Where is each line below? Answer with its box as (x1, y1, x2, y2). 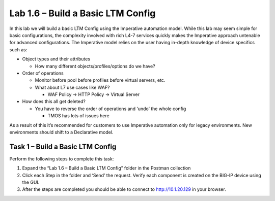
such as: (9, 46, 28, 53)
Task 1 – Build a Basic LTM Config (9, 142, 117, 151)
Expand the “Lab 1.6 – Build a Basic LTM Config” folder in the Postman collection (22, 165, 191, 171)
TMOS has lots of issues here (47, 113, 109, 119)
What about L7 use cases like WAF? (35, 84, 110, 90)
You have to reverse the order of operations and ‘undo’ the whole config (35, 106, 186, 112)
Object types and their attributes (22, 56, 91, 62)
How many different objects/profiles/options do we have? (35, 63, 155, 69)
